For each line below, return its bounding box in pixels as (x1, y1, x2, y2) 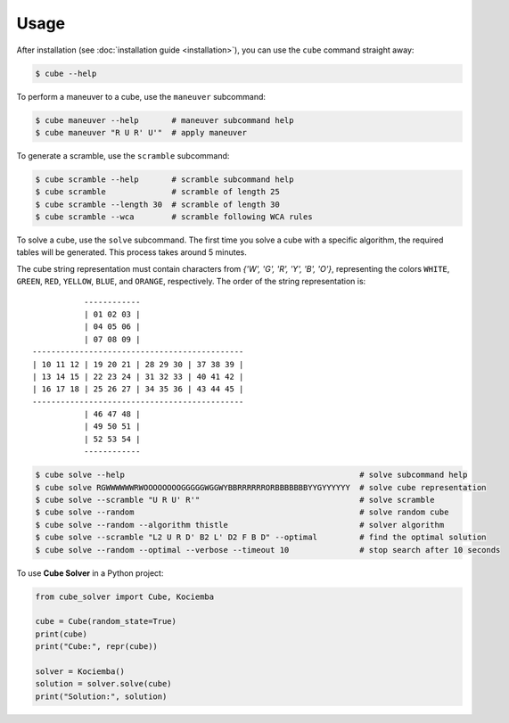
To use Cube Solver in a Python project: (16, 567, 164, 579)
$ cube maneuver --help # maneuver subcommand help (35, 115, 294, 125)
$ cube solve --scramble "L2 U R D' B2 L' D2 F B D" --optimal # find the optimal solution (35, 532, 487, 543)
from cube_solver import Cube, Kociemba (35, 591, 214, 602)
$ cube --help (35, 68, 97, 78)
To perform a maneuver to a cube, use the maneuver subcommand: (16, 91, 267, 102)
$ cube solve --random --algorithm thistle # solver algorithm (35, 520, 445, 530)
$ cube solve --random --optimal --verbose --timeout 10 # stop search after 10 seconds (35, 545, 501, 555)
